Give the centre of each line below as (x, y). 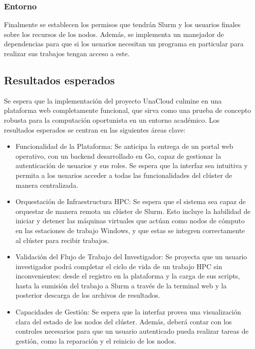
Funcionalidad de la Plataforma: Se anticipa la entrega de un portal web (124, 146)
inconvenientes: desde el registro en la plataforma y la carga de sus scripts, (128, 276)
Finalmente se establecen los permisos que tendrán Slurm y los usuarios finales (122, 24)
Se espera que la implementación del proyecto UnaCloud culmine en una (113, 100)
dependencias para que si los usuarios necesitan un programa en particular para (124, 44)
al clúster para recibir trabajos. (62, 240)
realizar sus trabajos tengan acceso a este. (67, 53)
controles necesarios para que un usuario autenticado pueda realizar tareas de (132, 331)
